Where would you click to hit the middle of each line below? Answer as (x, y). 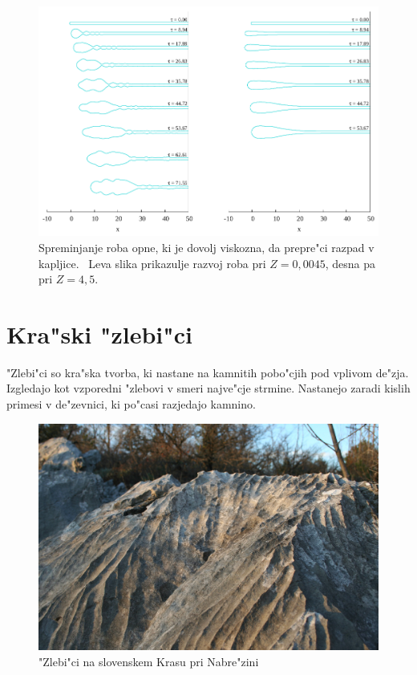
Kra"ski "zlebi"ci (99, 333)
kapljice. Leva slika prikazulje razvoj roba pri (152, 263)
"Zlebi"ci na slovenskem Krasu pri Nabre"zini (149, 662)
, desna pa (350, 263)
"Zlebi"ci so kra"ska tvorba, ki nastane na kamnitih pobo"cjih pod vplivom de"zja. (208, 372)
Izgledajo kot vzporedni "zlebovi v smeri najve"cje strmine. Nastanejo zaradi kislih (208, 388)
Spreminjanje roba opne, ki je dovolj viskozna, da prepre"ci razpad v (206, 247)
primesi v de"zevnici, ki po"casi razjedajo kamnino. (131, 404)
